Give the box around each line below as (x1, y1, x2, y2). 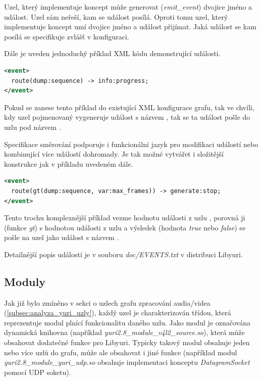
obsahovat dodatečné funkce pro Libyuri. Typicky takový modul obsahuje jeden (4, 337, 250, 348)
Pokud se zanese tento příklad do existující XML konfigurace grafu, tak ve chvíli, (4, 102, 254, 112)
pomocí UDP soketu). (4, 366, 71, 377)
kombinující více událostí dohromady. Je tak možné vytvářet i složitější (4, 149, 224, 159)
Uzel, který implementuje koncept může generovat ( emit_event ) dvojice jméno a (4, 2, 252, 12)
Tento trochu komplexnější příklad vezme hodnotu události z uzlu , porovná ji (4, 212, 245, 223)
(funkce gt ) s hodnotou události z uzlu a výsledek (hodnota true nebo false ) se (4, 222, 246, 232)
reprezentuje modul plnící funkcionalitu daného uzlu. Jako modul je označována (4, 317, 250, 327)
